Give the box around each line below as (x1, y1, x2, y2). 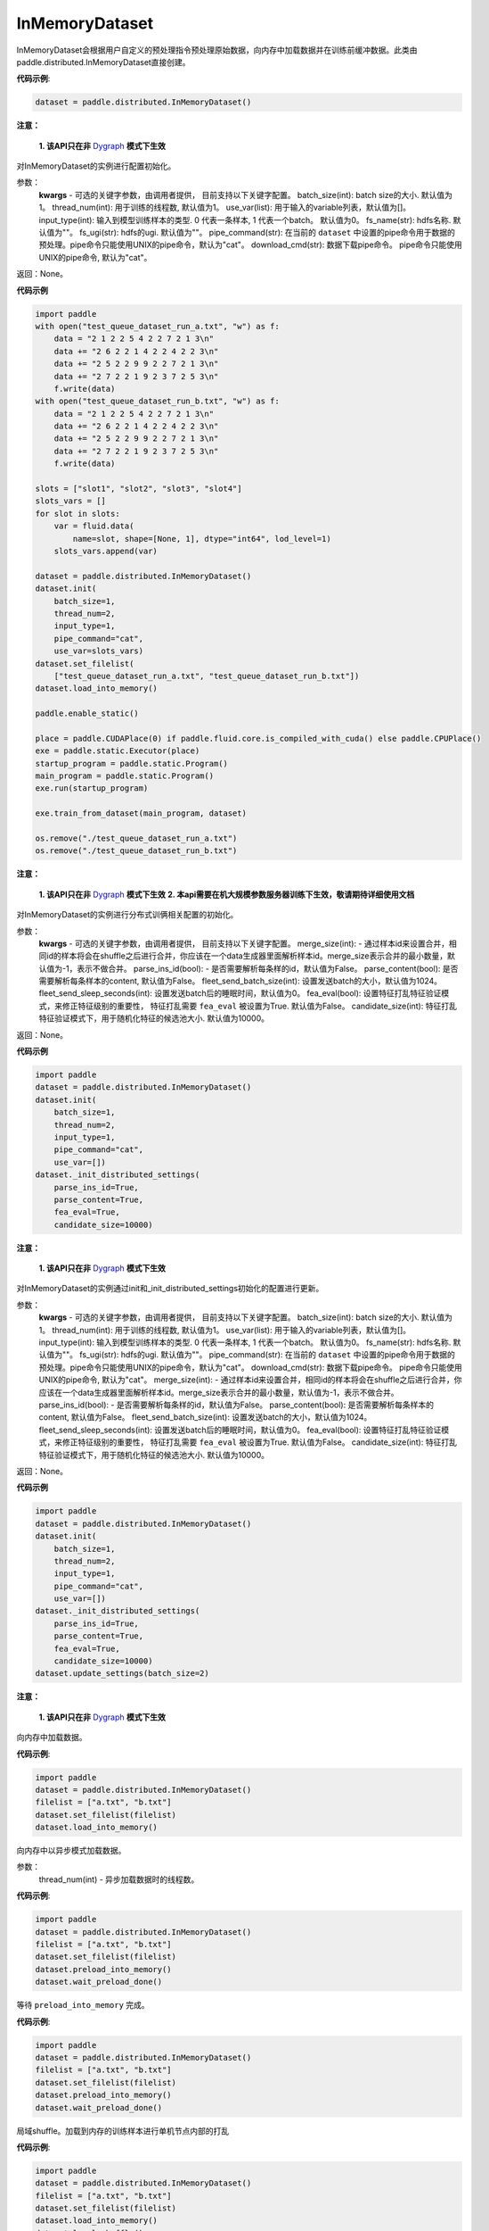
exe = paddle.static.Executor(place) (35, 746, 200, 756)
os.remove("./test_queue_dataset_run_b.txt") (35, 846, 238, 856)
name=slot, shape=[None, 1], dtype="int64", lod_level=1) (72, 534, 331, 543)
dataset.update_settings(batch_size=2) (35, 1669, 209, 1679)
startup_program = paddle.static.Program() (35, 759, 229, 768)
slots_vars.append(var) (53, 546, 158, 556)
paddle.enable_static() (35, 709, 140, 718)
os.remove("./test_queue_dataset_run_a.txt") (35, 833, 238, 843)
